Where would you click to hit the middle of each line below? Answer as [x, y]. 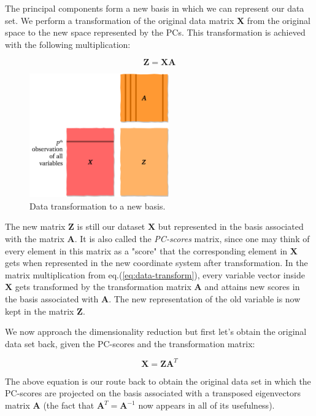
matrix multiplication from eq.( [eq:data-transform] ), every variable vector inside [155, 274]
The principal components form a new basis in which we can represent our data [155, 8]
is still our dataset [111, 226]
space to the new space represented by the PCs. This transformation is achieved [155, 32]
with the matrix [35, 238]
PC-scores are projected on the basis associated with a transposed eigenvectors [153, 393]
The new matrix [35, 226]
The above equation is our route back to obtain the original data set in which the [158, 381]
